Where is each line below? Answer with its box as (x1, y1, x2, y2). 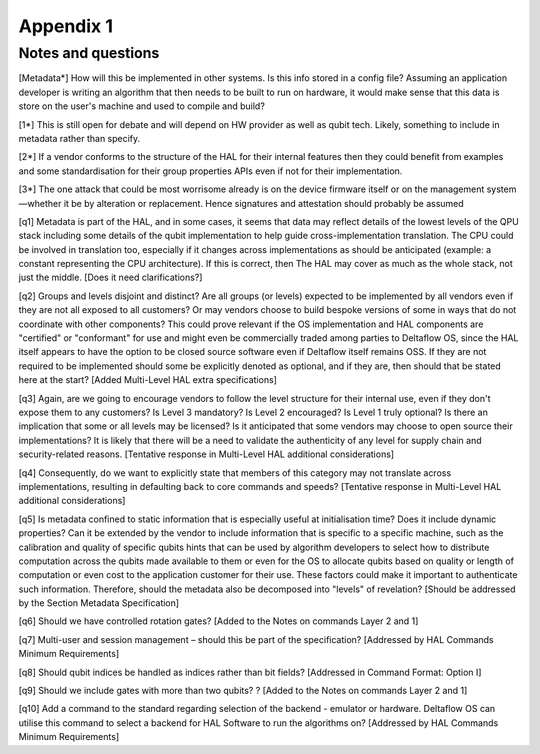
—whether (18, 197, 62, 209)
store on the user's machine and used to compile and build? (18, 100, 265, 112)
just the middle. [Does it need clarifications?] (18, 271, 203, 284)
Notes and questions (18, 44, 160, 62)
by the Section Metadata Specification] (18, 597, 180, 609)
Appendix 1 (18, 15, 114, 37)
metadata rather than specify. (18, 132, 141, 144)
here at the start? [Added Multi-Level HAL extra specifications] (18, 374, 277, 386)
